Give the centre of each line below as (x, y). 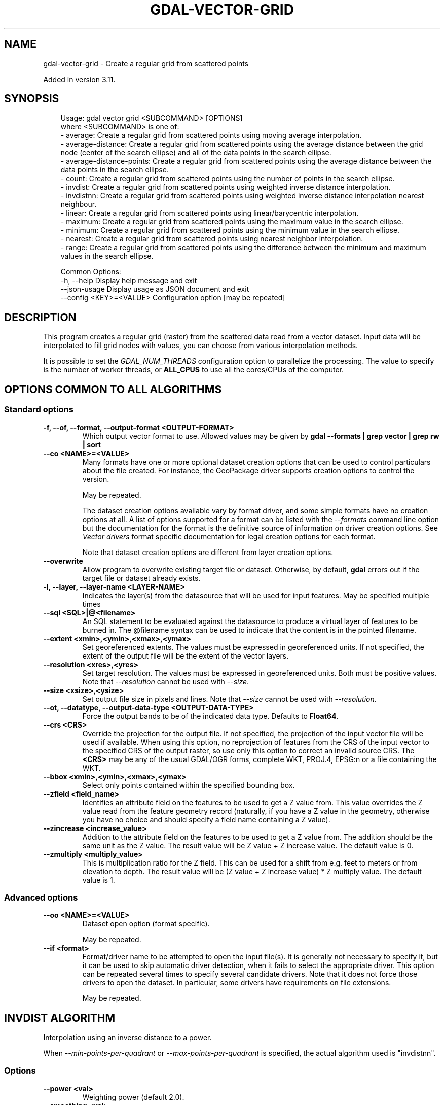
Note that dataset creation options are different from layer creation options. (208, 552)
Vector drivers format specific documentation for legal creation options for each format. (229, 536)
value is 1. (99, 880)
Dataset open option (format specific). (146, 924)
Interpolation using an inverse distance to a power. (127, 1038)
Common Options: (91, 272)
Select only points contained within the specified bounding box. (189, 785)
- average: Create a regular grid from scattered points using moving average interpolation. (211, 135)
